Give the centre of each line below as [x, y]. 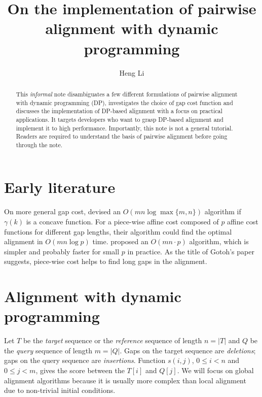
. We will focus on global [215, 370]
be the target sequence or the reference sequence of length [113, 340]
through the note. [39, 144]
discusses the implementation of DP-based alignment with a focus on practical [119, 111]
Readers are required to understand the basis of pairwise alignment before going [122, 136]
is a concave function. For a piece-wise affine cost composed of [122, 222]
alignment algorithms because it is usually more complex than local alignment [125, 380]
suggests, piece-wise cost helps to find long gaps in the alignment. [106, 261]
